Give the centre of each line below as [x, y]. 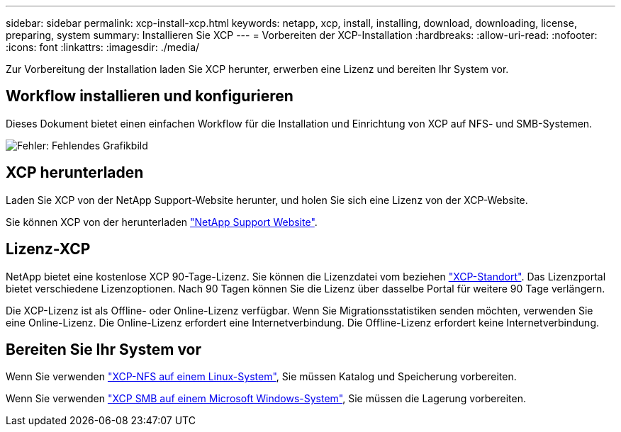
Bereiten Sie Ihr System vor [104, 349]
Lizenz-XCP [48, 249]
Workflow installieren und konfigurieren [150, 96]
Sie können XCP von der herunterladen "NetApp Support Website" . [162, 222]
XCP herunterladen [75, 173]
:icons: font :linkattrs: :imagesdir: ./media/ [103, 47]
